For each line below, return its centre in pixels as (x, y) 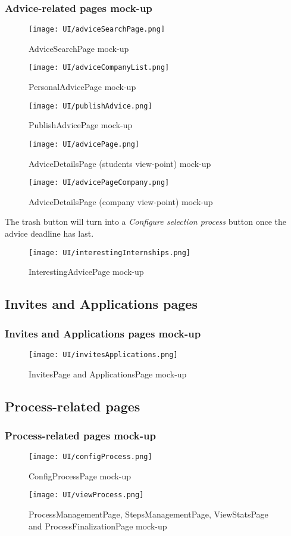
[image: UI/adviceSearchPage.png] (97, 30)
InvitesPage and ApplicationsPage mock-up (108, 374)
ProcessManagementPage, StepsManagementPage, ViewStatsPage (148, 514)
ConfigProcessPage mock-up (80, 475)
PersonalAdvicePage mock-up (82, 87)
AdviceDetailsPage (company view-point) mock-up (121, 201)
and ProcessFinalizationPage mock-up (98, 526)
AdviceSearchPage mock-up (79, 48)
